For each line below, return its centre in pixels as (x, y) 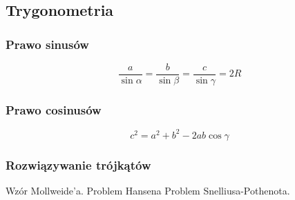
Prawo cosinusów (54, 109)
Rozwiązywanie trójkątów (78, 164)
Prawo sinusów (47, 44)
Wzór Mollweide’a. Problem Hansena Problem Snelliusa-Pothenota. (148, 190)
